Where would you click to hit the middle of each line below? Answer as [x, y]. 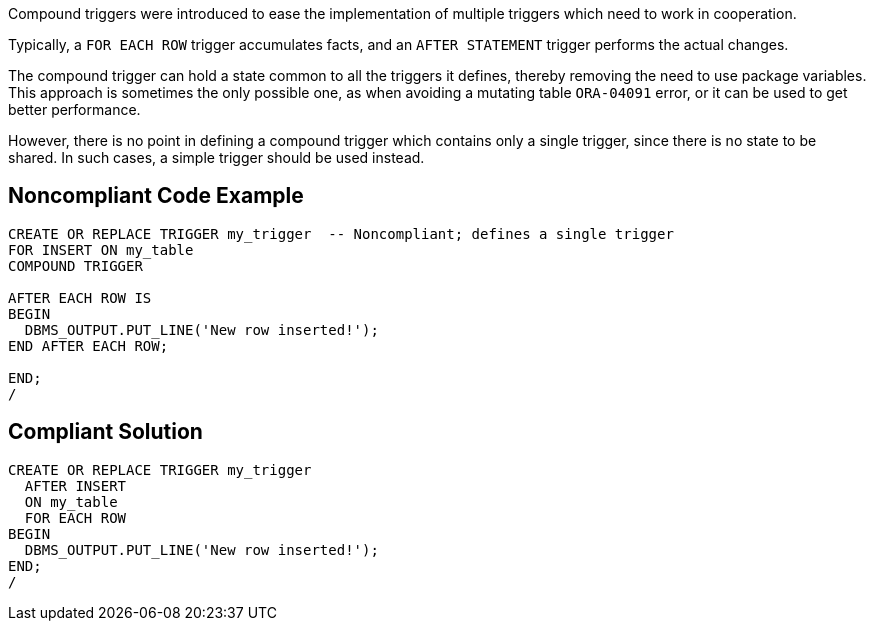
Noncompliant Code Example [156, 196]
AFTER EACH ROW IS [80, 297]
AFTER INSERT [75, 485]
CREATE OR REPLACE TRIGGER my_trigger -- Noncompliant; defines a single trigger [341, 233]
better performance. [74, 109]
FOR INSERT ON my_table [101, 249]
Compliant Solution [105, 432]
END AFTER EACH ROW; [88, 345]
